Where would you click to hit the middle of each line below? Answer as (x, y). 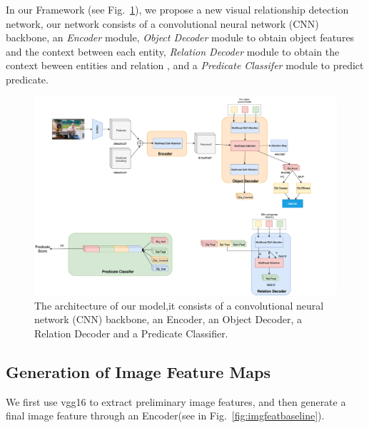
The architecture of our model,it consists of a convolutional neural (179, 305)
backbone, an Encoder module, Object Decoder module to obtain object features (180, 37)
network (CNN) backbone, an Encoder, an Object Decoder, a (168, 319)
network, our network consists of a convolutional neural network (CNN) (162, 23)
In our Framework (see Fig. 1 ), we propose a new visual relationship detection (177, 9)
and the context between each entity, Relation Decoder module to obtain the (173, 51)
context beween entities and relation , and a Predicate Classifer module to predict (185, 65)
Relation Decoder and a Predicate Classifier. (131, 333)
